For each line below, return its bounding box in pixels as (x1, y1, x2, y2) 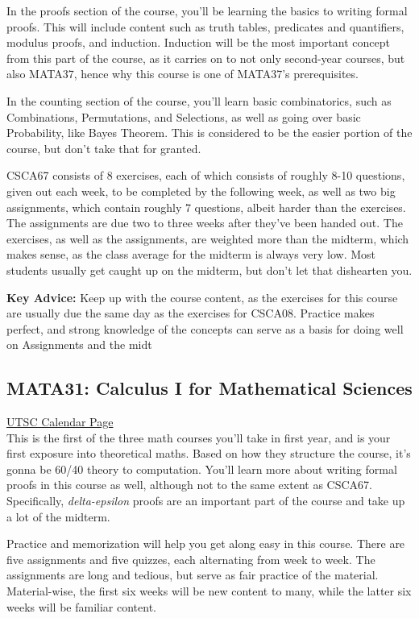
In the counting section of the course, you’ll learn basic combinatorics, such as (6, 92, 392, 109)
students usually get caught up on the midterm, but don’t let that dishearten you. (6, 261, 413, 278)
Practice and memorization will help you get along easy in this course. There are (6, 535, 405, 552)
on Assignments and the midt (6, 336, 152, 353)
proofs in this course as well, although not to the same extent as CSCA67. (6, 476, 372, 493)
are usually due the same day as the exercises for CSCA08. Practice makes (6, 305, 375, 321)
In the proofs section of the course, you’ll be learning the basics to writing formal (6, 2, 408, 19)
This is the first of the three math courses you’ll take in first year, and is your (6, 429, 391, 446)
